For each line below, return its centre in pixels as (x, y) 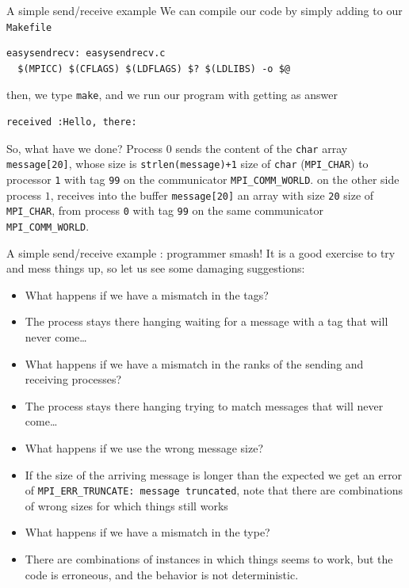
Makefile (29, 27)
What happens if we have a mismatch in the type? (147, 532)
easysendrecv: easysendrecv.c (86, 53)
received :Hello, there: (72, 122)
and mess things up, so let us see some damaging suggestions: (156, 268)
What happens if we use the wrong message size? (144, 447)
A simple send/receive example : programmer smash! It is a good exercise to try (201, 252)
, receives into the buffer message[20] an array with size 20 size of (212, 195)
